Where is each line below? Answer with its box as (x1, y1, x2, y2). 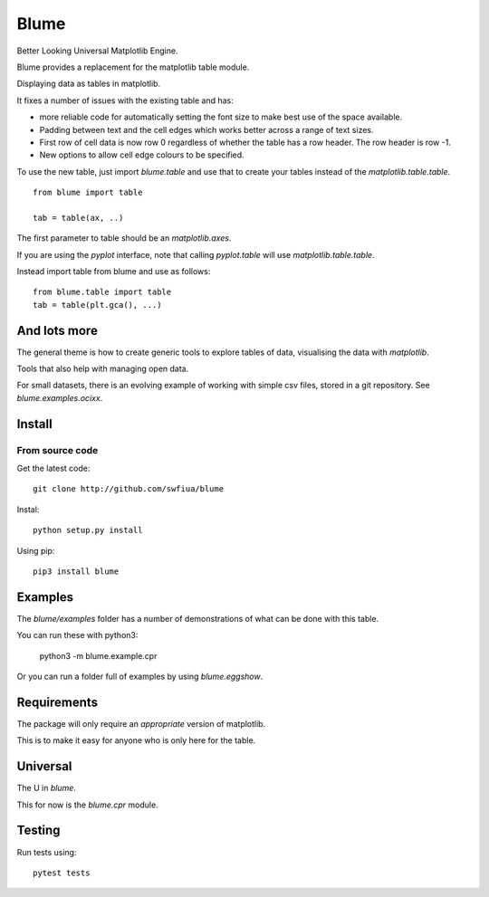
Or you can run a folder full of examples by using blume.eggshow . (16, 671, 264, 682)
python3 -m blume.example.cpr (39, 650, 158, 661)
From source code (16, 444, 99, 456)
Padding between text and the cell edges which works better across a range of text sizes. (39, 124, 374, 135)
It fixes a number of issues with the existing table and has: (16, 95, 235, 106)
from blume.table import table (33, 287, 172, 298)
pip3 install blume (33, 566, 120, 577)
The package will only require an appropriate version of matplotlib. (16, 718, 266, 729)
